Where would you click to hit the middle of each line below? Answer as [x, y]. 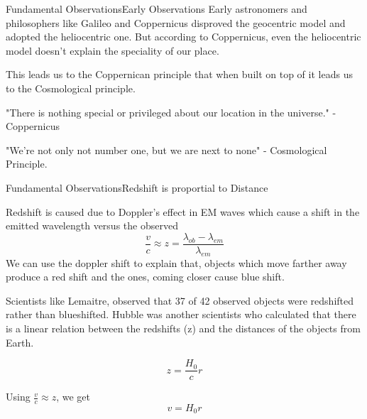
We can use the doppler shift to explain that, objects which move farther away [176, 262]
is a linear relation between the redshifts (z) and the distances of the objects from [183, 328]
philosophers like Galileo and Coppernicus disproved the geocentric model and [176, 22]
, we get [73, 397]
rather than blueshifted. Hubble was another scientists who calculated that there [181, 314]
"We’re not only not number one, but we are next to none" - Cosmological [166, 149]
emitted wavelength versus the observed [92, 225]
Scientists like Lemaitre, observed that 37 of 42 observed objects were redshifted [180, 300]
